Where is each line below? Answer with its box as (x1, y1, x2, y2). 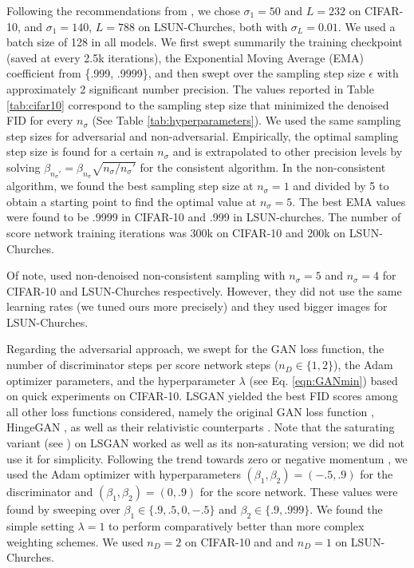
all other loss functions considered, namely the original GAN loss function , (6, 403, 374, 419)
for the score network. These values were (199, 483, 398, 500)
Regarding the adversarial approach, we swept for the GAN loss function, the (6, 340, 384, 357)
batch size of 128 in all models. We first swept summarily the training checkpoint (6, 34, 403, 50)
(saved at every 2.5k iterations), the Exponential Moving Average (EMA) (6, 49, 364, 66)
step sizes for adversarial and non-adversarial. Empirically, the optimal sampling (6, 127, 399, 144)
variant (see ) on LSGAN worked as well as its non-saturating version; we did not (6, 435, 405, 451)
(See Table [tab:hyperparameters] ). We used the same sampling (92, 112, 401, 129)
